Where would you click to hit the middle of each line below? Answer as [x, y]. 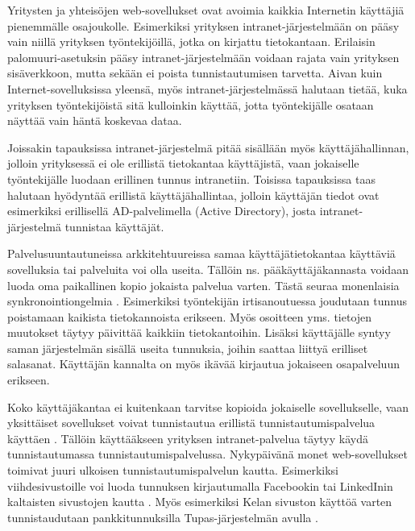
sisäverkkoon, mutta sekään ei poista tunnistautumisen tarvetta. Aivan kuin [195, 73]
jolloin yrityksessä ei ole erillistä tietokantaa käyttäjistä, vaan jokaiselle [183, 163]
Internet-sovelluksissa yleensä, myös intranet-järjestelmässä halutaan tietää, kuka [207, 88]
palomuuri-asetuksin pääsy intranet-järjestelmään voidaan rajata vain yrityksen [203, 57]
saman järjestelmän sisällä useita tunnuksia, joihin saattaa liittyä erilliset [188, 348]
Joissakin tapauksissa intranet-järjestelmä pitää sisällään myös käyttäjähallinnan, [208, 147]
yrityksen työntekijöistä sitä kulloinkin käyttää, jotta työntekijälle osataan [191, 104]
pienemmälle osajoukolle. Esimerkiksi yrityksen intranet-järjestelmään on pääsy [203, 25]
